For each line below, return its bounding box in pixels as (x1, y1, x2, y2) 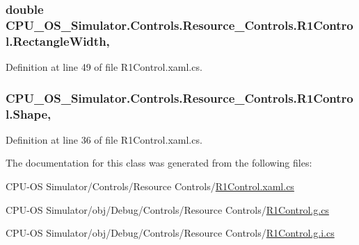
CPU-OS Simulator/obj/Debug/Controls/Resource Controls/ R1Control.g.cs (6, 202, 329, 217)
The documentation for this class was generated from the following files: (6, 155, 312, 170)
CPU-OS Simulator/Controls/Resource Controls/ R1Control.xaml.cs (6, 178, 294, 193)
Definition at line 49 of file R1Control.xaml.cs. (6, 60, 202, 74)
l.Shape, (6, 105, 51, 122)
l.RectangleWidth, (6, 32, 110, 49)
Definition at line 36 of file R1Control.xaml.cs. (6, 132, 202, 146)
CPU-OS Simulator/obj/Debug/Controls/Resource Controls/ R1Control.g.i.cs (6, 226, 335, 240)
